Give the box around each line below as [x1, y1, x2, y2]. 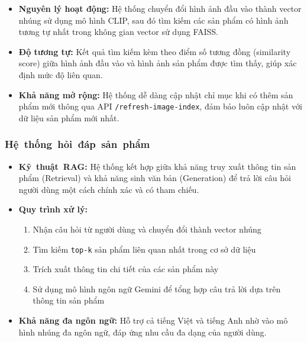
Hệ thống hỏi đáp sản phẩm [5, 137, 150, 151]
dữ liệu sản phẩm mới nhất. [18, 111, 119, 124]
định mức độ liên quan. [18, 68, 103, 80]
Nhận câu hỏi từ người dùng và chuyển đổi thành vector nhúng [33, 223, 261, 235]
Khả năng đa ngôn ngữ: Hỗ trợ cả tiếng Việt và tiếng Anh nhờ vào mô [18, 314, 288, 327]
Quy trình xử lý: [18, 203, 88, 215]
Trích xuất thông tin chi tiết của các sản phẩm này [33, 263, 219, 275]
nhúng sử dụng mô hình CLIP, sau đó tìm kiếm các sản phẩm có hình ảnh [18, 14, 289, 26]
